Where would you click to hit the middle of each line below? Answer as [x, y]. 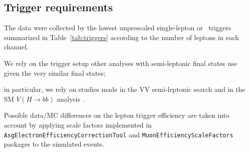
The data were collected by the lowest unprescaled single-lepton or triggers [118, 28]
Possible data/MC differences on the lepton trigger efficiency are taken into [117, 115]
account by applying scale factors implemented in [78, 124]
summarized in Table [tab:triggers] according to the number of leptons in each [122, 37]
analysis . [71, 98]
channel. [16, 47]
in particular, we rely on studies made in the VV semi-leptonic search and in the [125, 89]
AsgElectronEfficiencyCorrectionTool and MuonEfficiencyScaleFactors [119, 134]
